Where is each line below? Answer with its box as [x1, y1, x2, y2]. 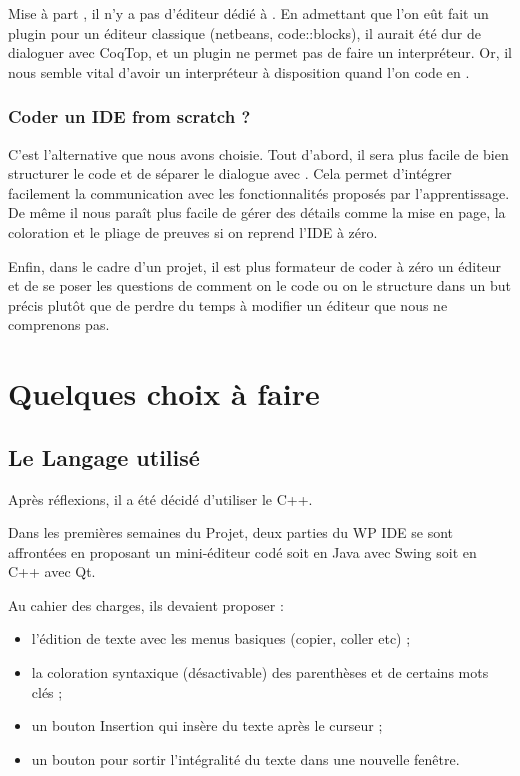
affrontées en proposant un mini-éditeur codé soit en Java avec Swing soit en [8, 541, 477, 562]
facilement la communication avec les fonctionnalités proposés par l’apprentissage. [8, 182, 510, 203]
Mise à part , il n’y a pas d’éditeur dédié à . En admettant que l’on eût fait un [8, 3, 489, 23]
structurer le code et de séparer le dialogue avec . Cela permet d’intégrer [8, 163, 452, 184]
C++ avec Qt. [8, 561, 96, 582]
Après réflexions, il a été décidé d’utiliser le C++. [8, 488, 313, 509]
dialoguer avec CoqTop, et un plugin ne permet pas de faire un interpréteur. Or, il [8, 42, 512, 63]
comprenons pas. [8, 314, 110, 335]
